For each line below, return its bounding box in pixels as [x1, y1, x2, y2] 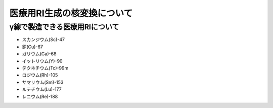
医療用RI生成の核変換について [9, 8, 133, 19]
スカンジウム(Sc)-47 [22, 37, 65, 43]
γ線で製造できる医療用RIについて [9, 22, 119, 31]
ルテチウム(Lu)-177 [22, 86, 62, 92]
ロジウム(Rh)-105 [22, 72, 58, 78]
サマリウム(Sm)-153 [22, 79, 64, 85]
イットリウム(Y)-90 [22, 58, 63, 64]
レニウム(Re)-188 [22, 93, 58, 99]
